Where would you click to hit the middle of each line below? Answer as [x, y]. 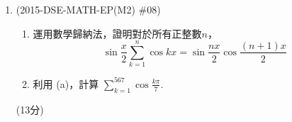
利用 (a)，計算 [66, 83]
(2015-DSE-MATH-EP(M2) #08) [88, 9]
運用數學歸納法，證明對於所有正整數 [117, 33]
